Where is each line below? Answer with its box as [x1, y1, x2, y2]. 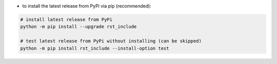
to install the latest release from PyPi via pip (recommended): [22, 3, 151, 9]
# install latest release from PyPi [20, 16, 113, 23]
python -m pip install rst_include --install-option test [20, 45, 169, 51]
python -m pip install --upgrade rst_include [20, 24, 137, 30]
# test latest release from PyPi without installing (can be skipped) [20, 38, 202, 44]
